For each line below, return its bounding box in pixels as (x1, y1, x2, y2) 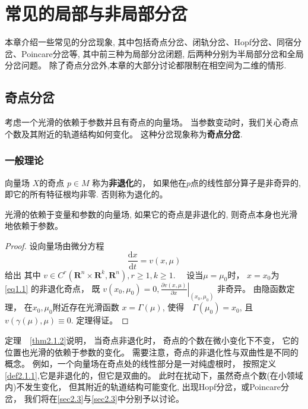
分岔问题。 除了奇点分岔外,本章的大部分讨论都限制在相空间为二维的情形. (5, 59, 287, 71)
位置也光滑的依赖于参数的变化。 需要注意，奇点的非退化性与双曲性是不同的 (5, 345, 299, 358)
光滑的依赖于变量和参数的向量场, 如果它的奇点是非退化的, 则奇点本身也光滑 (5, 207, 298, 220)
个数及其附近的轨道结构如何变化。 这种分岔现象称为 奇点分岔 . (5, 127, 243, 140)
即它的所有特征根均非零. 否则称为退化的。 (5, 188, 168, 200)
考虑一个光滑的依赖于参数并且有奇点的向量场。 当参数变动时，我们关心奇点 (5, 116, 299, 128)
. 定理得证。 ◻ (71, 314, 129, 326)
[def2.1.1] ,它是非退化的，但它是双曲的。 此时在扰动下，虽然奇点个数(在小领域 (5, 369, 303, 381)
